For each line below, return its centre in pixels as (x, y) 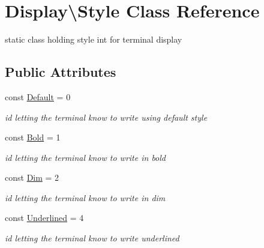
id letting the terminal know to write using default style (106, 117)
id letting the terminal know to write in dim (85, 197)
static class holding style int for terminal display (94, 39)
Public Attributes (61, 72)
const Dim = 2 (32, 177)
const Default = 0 (38, 96)
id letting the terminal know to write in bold (85, 157)
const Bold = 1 (33, 137)
